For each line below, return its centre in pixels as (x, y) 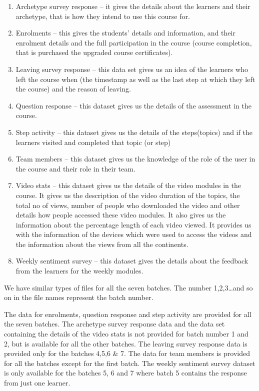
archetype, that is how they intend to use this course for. (103, 16)
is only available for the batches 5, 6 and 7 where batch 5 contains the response (125, 373)
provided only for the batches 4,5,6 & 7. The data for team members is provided (127, 353)
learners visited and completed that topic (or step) (93, 142)
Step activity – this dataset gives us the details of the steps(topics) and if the (134, 132)
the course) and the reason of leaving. (73, 89)
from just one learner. (37, 382)
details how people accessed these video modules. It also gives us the (121, 215)
